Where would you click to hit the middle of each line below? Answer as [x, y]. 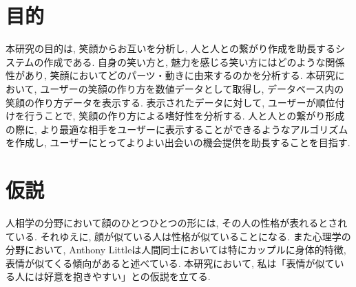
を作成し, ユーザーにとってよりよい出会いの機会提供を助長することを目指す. [178, 142]
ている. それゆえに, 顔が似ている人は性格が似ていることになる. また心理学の [178, 236]
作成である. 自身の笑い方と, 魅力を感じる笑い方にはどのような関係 [194, 61]
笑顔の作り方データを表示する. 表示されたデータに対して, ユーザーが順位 [170, 102]
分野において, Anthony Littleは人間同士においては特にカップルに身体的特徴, [176, 250]
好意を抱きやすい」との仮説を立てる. [127, 276]
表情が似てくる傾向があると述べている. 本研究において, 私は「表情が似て [170, 263]
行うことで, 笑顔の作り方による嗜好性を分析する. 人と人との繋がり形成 [185, 116]
